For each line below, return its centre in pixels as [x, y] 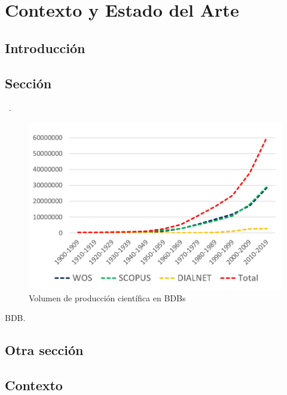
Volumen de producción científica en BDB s [107, 297]
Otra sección [44, 350]
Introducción [45, 47]
